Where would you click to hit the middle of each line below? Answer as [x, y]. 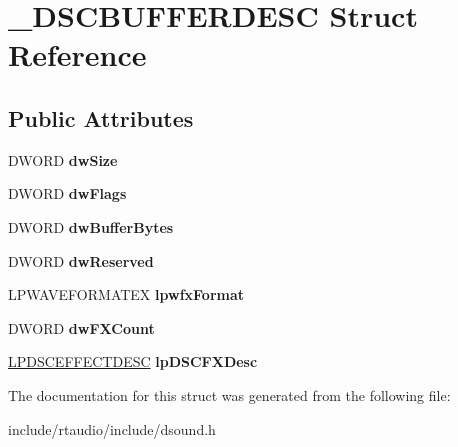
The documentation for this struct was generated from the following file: [229, 394]
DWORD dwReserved [81, 260]
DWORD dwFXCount [81, 327]
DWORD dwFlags [67, 193]
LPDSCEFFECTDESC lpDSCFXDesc [133, 361]
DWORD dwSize [63, 159]
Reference [77, 54]
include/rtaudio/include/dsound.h [112, 428]
